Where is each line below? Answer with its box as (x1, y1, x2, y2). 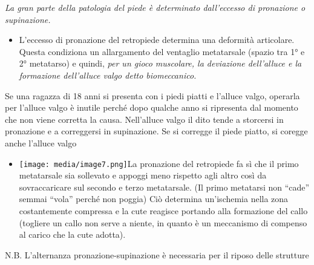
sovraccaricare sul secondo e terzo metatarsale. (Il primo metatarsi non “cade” (19, 180, 310, 193)
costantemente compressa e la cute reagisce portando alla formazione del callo (19, 204, 308, 217)
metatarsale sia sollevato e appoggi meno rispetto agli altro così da (19, 169, 267, 182)
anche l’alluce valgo (5, 136, 77, 149)
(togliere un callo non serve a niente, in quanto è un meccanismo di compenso (19, 216, 307, 229)
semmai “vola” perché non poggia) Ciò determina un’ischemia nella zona (19, 192, 289, 205)
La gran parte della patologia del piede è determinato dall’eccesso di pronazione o (5, 1, 306, 13)
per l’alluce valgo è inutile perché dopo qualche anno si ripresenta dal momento (5, 101, 298, 114)
